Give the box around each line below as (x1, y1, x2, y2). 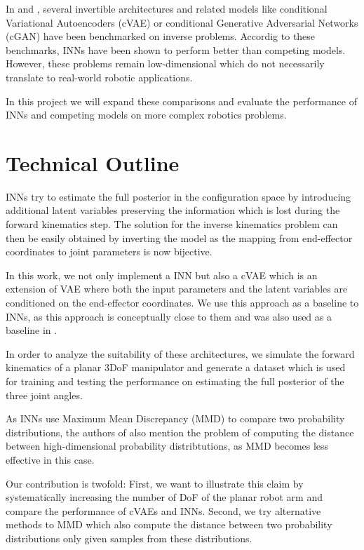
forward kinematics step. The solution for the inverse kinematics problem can (6, 217, 338, 232)
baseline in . (6, 323, 58, 337)
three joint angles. (6, 387, 83, 402)
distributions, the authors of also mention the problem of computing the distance (6, 424, 354, 439)
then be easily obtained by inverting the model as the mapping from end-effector (6, 230, 353, 245)
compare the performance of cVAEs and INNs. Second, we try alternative (6, 503, 321, 518)
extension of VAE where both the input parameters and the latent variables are (6, 281, 348, 296)
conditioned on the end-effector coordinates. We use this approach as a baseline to (6, 295, 359, 310)
